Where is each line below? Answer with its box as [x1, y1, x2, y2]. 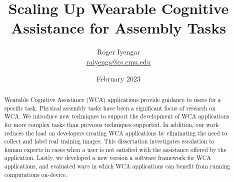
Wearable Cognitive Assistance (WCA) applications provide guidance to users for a [4, 95, 221, 103]
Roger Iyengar [96, 46, 140, 57]
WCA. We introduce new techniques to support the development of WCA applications [4, 112, 229, 120]
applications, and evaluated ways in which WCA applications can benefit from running [4, 162, 230, 170]
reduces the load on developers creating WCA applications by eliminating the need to [4, 128, 227, 137]
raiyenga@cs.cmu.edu [86, 56, 151, 66]
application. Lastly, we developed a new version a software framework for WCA [4, 153, 211, 162]
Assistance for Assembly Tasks [11, 17, 226, 38]
